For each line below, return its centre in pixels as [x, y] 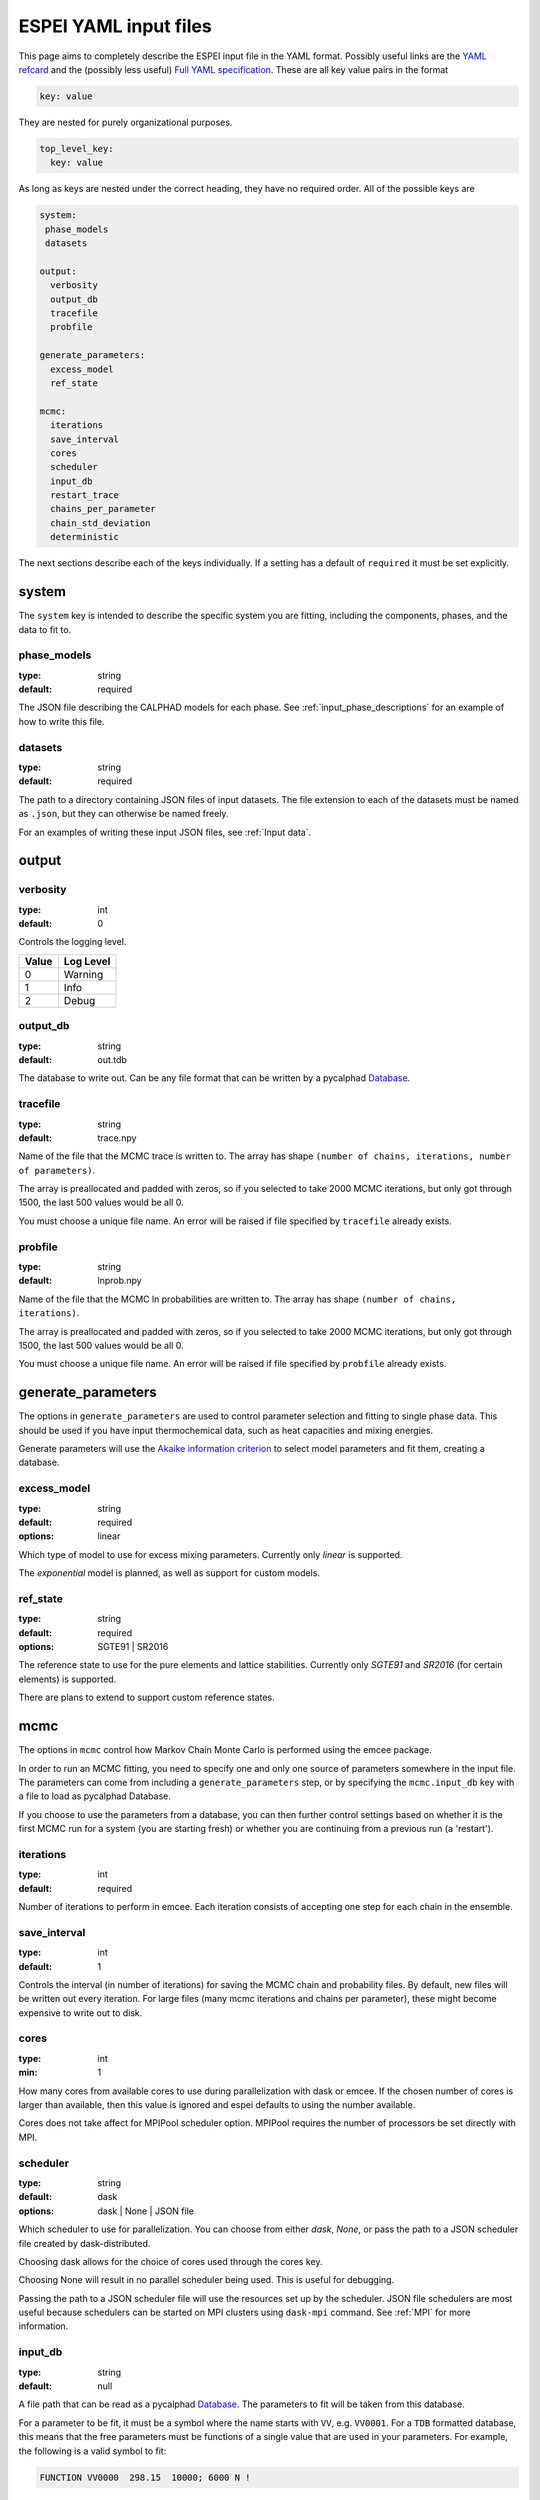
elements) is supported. [67, 1679]
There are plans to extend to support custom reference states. [146, 1697]
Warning [83, 974]
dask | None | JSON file [146, 2211]
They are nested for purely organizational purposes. [125, 122]
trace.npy [117, 1137]
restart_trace [85, 495]
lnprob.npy [119, 1281]
